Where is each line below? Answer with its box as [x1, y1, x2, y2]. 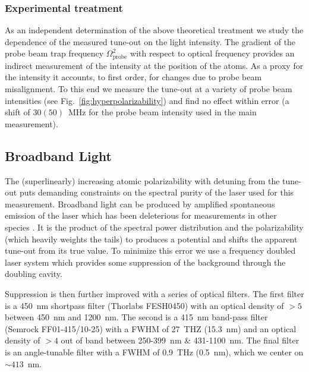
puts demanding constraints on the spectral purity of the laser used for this [19, 186, 294, 198]
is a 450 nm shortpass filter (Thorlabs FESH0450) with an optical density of [5, 299, 284, 311]
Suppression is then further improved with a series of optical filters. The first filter [5, 287, 304, 300]
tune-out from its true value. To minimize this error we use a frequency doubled [5, 244, 296, 257]
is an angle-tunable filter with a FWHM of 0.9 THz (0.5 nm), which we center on [5, 345, 304, 358]
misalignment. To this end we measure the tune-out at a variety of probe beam [5, 83, 292, 95]
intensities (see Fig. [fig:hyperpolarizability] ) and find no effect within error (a [5, 94, 289, 106]
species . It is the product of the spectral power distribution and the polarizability [5, 221, 304, 233]
